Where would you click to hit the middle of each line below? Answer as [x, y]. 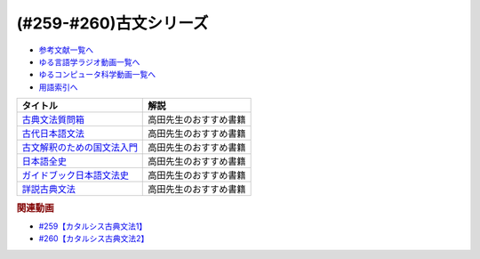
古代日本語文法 [53, 134]
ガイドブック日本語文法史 [75, 175]
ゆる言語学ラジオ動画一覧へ [89, 61]
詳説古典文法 [48, 190]
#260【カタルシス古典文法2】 [94, 239]
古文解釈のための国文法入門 [80, 148]
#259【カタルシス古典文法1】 [93, 226]
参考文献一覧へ [66, 50]
